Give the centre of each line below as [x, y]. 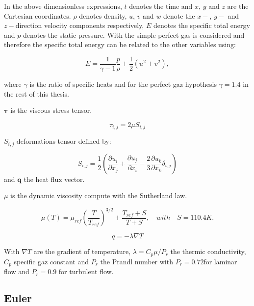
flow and [17, 271]
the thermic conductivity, [208, 251]
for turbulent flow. [86, 271]
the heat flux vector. [54, 179]
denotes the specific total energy [202, 25]
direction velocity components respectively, [80, 25]
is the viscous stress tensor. [51, 110]
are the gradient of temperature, [82, 251]
